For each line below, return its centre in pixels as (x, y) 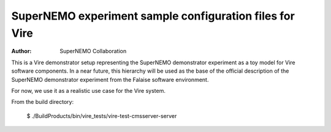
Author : (21, 51)
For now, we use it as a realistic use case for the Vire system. (88, 90)
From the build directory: (42, 102)
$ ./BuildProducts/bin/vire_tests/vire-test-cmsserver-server (102, 116)
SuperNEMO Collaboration (93, 51)
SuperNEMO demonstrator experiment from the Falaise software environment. (110, 79)
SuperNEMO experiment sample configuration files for (153, 16)
